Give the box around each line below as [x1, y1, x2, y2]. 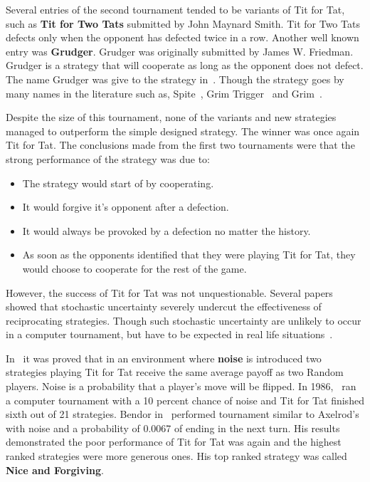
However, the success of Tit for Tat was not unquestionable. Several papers [6, 285, 333, 300]
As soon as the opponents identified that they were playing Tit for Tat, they [22, 247, 356, 262]
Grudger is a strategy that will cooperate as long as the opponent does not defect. [6, 58, 364, 73]
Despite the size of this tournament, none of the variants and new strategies [6, 110, 337, 125]
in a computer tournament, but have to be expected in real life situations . [6, 327, 333, 342]
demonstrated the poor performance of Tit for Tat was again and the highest [6, 434, 342, 449]
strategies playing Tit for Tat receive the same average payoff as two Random [6, 365, 344, 379]
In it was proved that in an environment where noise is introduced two [6, 350, 322, 365]
